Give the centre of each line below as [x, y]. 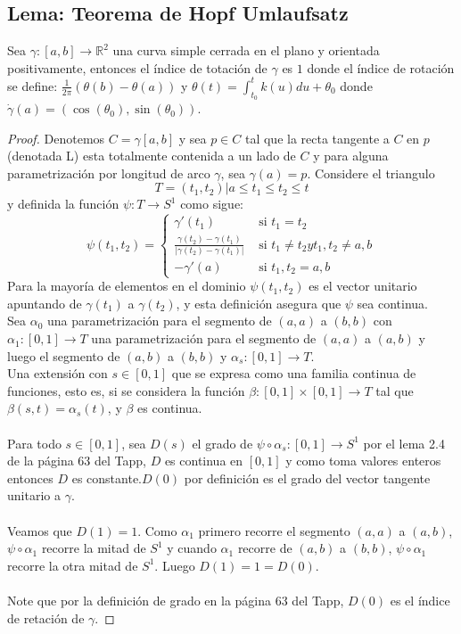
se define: [33, 85]
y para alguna [351, 156]
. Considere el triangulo [371, 173]
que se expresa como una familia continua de [294, 373]
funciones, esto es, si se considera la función [126, 390]
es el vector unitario [363, 286]
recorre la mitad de [94, 548]
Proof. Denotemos [56, 138]
